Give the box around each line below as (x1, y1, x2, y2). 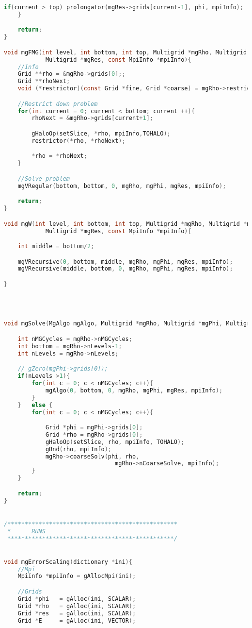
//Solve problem (17, 175, 70, 182)
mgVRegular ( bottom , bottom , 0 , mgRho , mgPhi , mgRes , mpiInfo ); (17, 182, 226, 189)
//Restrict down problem (17, 100, 98, 107)
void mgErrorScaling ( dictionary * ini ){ (4, 558, 132, 565)
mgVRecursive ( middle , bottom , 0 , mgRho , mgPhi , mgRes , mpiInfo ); (17, 265, 233, 272)
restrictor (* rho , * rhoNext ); (31, 137, 126, 144)
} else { (17, 401, 53, 408)
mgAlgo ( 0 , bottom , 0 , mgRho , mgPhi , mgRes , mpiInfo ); (45, 387, 223, 394)
